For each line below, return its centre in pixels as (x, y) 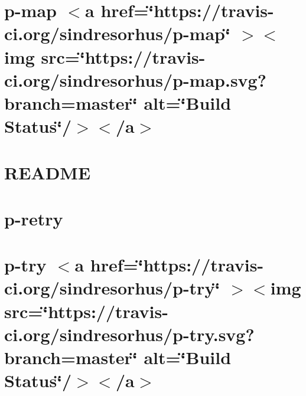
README (48, 172)
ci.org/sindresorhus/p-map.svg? (135, 79)
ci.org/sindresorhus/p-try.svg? (129, 334)
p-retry (34, 218)
